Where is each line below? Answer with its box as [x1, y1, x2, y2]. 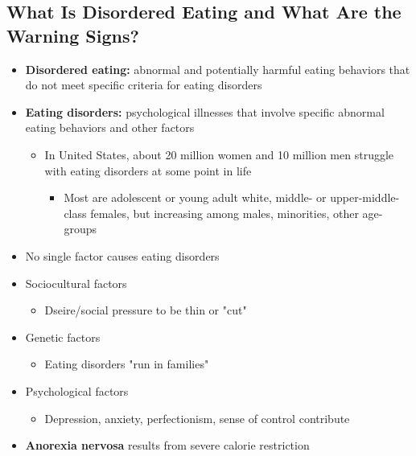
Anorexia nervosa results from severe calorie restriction [25, 437, 310, 454]
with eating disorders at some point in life [44, 162, 252, 179]
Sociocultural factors [25, 274, 127, 291]
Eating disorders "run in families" [44, 355, 209, 372]
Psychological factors [25, 382, 129, 399]
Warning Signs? [6, 23, 139, 47]
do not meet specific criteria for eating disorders [25, 76, 262, 93]
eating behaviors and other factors [25, 119, 195, 136]
